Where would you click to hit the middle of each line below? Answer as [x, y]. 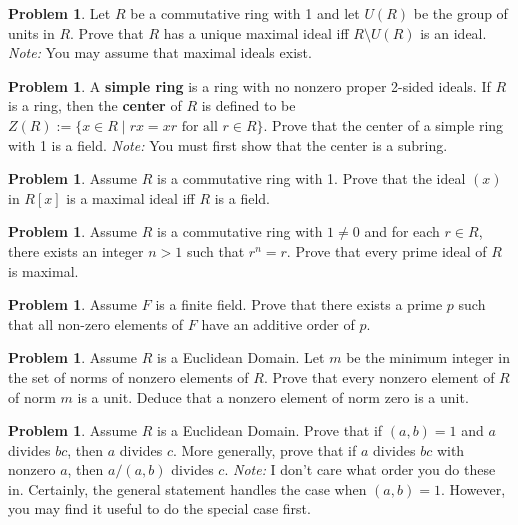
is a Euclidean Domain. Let [241, 357]
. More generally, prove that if [264, 449]
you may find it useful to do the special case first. [159, 508]
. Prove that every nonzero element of [379, 376]
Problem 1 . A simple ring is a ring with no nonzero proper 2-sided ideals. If [249, 85]
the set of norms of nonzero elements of [128, 376]
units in [31, 32]
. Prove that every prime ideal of [386, 250]
